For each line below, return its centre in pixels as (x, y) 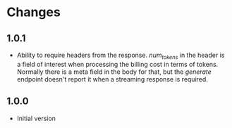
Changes (33, 12)
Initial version (36, 118)
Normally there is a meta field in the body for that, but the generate (114, 72)
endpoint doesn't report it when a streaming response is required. (112, 79)
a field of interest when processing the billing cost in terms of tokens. (117, 64)
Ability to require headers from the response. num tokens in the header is (121, 56)
